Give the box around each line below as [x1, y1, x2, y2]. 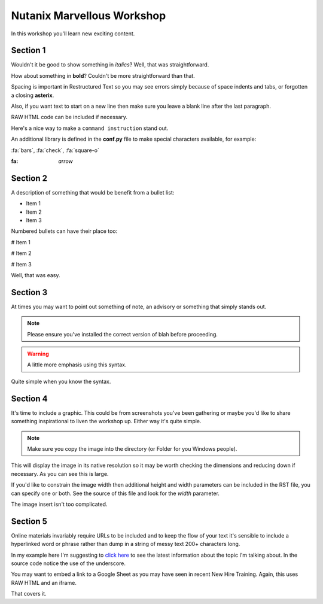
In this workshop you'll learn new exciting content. [11, 30, 135, 37]
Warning [27, 350, 49, 357]
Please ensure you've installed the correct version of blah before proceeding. [27, 330, 218, 338]
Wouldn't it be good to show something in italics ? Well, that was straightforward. [11, 61, 209, 68]
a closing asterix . [11, 92, 54, 99]
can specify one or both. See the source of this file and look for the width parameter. [11, 490, 220, 497]
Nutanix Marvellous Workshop [11, 9, 166, 22]
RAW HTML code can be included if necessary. [11, 114, 128, 121]
